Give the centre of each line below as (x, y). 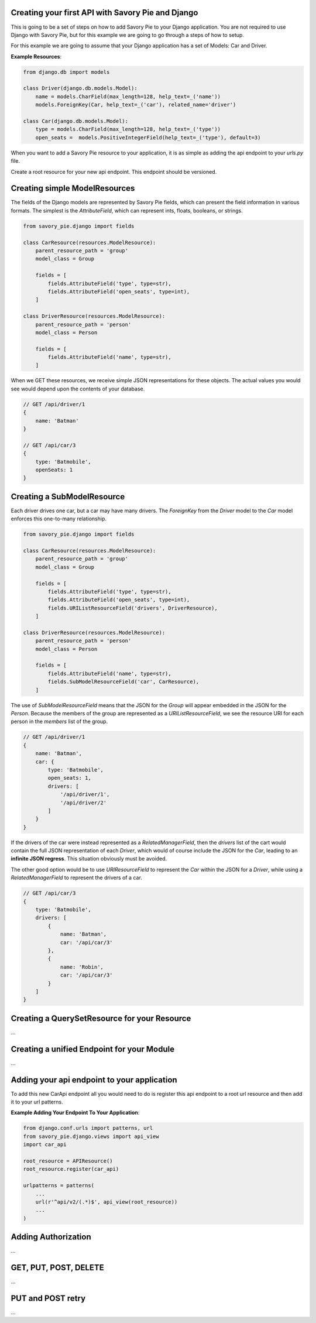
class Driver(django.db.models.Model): (80, 88)
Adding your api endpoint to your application (94, 1080)
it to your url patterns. (37, 1102)
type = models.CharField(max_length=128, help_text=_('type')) (128, 129)
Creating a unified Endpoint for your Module (93, 1049)
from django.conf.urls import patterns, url (88, 1128)
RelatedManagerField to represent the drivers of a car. (77, 878)
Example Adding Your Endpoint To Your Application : (75, 1113)
